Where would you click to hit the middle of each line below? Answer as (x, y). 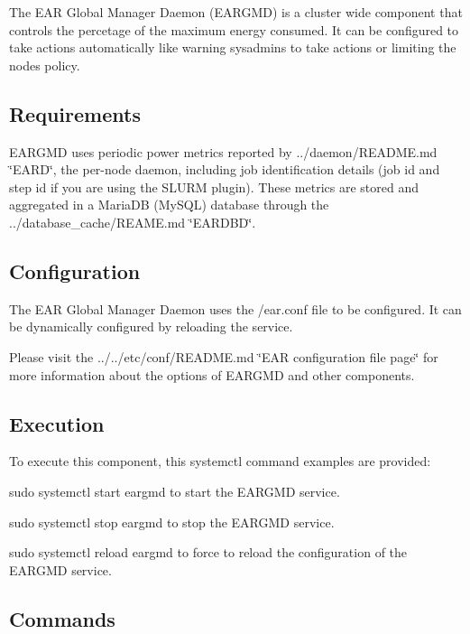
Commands (62, 618)
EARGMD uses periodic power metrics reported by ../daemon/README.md (223, 151)
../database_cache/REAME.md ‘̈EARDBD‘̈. (133, 222)
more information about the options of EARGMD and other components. (212, 374)
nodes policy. (45, 65)
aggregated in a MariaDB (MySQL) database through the (169, 205)
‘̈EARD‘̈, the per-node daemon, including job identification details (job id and (225, 169)
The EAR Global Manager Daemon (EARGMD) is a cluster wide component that (236, 12)
